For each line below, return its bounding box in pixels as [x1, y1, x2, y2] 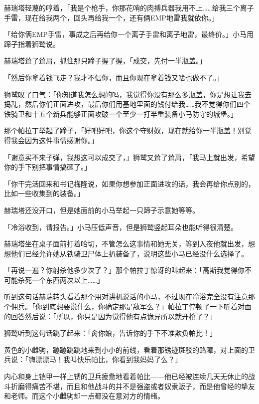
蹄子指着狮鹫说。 [4, 38, 60, 49]
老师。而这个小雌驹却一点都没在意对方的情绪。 [10, 391, 164, 401]
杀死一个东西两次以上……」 [17, 274, 104, 285]
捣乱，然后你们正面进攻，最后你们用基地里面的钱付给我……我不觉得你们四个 [4, 99, 251, 109]
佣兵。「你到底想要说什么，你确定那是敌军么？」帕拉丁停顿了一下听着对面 [10, 301, 252, 312]
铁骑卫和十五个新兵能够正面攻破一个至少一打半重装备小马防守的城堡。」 [4, 108, 238, 119]
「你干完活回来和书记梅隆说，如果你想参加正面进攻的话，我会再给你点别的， [4, 178, 255, 189]
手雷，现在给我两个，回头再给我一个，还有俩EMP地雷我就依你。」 [4, 12, 219, 22]
